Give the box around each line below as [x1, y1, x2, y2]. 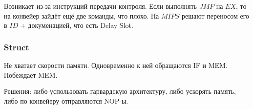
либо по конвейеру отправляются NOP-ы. [4, 95, 128, 106]
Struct [4, 41, 29, 53]
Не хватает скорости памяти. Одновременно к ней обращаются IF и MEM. [4, 60, 228, 70]
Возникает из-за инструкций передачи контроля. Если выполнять [4, 1, 197, 11]
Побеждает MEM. [4, 69, 58, 80]
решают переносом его [181, 10, 250, 21]
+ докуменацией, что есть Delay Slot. [20, 20, 133, 30]
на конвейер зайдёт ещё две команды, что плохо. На [4, 10, 159, 21]
